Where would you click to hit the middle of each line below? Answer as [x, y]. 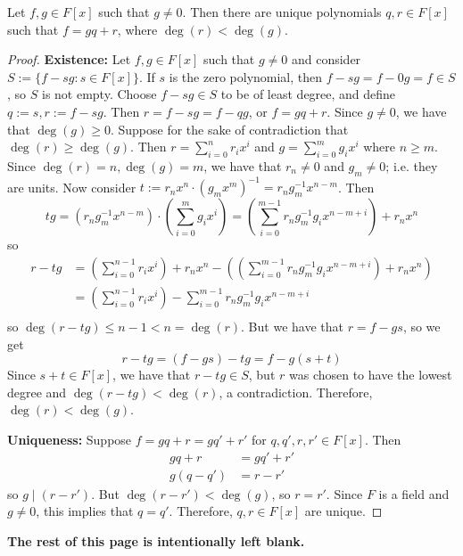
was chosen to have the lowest [370, 375]
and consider [326, 59]
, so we [422, 326]
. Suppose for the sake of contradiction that [229, 129]
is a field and [414, 493]
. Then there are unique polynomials [282, 12]
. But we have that [292, 326]
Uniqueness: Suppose [70, 439]
